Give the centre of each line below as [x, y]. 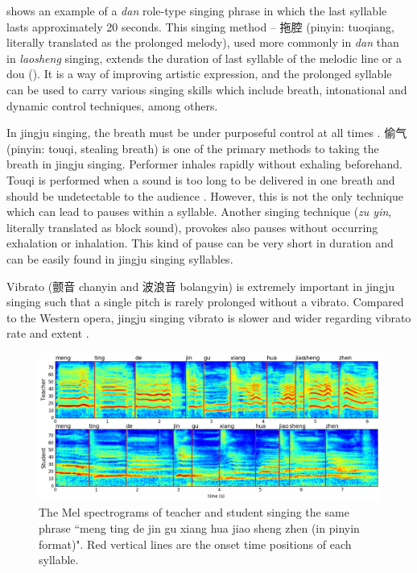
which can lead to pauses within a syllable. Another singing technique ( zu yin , [199, 212]
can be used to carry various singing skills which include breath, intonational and [207, 89]
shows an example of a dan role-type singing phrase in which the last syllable [197, 10]
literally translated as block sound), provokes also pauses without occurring [192, 227]
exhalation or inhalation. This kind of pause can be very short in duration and [200, 243]
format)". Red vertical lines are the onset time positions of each [195, 544]
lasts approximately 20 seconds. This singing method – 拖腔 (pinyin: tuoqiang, [200, 26]
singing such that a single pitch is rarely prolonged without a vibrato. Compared [205, 302]
